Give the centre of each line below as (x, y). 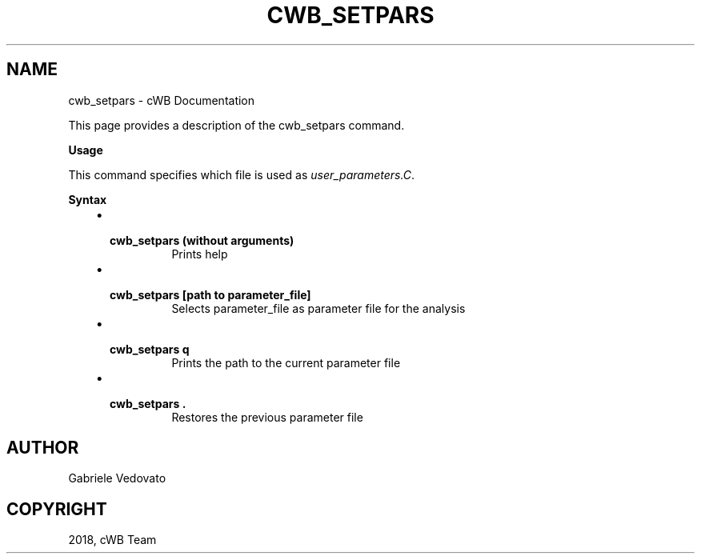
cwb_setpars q (150, 349)
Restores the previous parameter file (267, 417)
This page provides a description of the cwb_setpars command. (236, 125)
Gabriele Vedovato (117, 478)
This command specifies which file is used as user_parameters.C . (242, 174)
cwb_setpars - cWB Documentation (162, 100)
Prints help (200, 254)
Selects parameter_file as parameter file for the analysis (318, 308)
